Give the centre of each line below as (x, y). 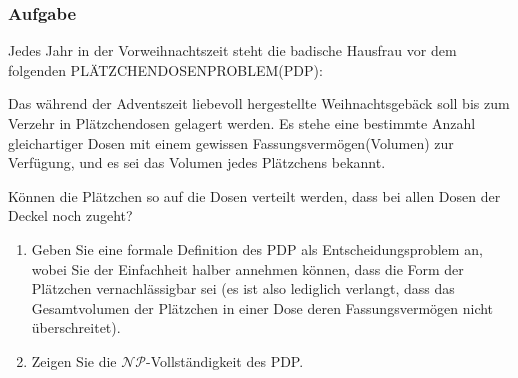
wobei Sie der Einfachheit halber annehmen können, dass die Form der (247, 268)
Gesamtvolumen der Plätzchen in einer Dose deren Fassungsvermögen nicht (262, 307)
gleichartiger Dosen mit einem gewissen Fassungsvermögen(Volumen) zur (231, 142)
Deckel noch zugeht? (70, 215)
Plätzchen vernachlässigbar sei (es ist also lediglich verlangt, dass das (243, 288)
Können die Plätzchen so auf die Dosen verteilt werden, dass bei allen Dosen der (254, 195)
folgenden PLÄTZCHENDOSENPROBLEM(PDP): (165, 69)
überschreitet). (76, 327)
